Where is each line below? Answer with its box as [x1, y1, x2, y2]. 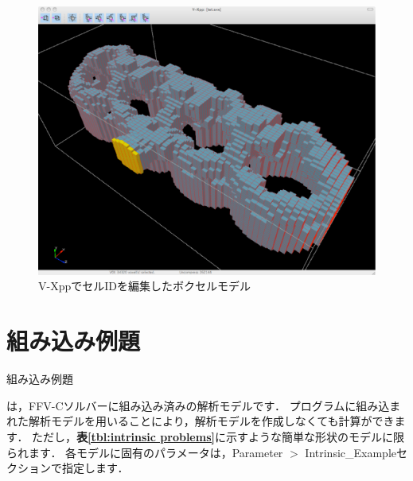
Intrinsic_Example [305, 444, 396, 460]
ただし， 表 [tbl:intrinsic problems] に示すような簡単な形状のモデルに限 [32, 428, 404, 444]
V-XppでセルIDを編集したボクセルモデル [38, 277, 251, 294]
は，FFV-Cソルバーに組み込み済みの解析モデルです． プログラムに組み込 [6, 397, 390, 413]
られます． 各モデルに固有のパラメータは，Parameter [6, 444, 283, 460]
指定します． [61, 460, 129, 476]
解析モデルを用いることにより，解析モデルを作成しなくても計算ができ [28, 413, 395, 429]
